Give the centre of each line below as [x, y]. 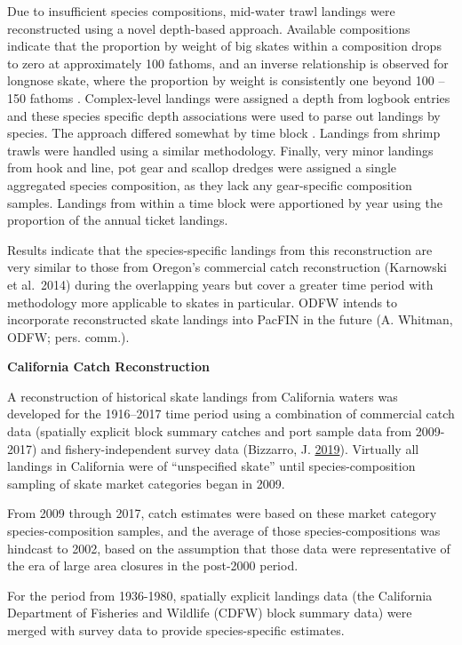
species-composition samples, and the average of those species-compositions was [224, 531]
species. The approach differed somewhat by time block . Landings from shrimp [224, 133]
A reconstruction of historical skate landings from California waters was [203, 396]
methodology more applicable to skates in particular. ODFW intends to [203, 302]
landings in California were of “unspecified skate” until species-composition [211, 466]
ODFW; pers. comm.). [68, 336]
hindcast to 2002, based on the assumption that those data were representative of [229, 548]
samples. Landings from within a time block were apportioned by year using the [225, 202]
